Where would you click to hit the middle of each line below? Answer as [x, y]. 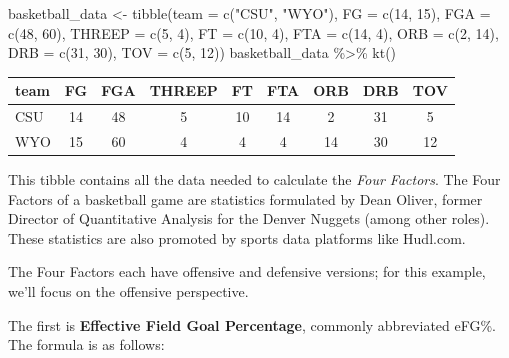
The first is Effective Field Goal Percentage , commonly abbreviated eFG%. [252, 324]
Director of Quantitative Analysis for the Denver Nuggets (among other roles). [249, 218]
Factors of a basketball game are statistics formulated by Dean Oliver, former [245, 198]
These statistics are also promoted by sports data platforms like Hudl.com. [237, 237]
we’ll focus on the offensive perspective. [128, 291]
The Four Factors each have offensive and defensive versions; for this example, [247, 271]
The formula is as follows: [86, 344]
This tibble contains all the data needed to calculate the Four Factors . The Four [254, 179]
